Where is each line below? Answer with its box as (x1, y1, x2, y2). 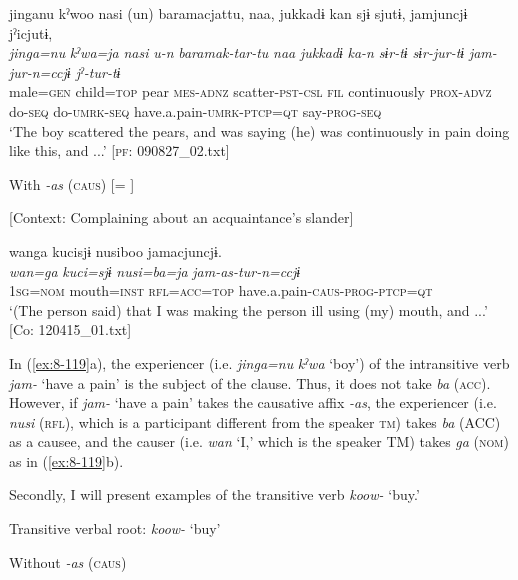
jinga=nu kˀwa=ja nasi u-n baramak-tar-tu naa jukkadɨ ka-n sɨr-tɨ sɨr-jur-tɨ (9, 42, 465, 63)
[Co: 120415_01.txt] (9, 319, 132, 340)
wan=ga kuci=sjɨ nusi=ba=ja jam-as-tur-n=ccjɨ (9, 260, 301, 281)
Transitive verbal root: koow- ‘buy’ (9, 518, 221, 539)
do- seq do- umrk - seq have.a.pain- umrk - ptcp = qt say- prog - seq (9, 100, 382, 121)
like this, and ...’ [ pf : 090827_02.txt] (9, 140, 230, 161)
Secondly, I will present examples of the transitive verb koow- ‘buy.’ (9, 484, 420, 505)
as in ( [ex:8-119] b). (9, 450, 124, 471)
